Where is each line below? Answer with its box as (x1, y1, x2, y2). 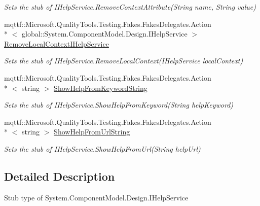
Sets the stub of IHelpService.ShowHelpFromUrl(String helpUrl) (4, 143, 201, 154)
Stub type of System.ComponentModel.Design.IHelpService (4, 192, 189, 202)
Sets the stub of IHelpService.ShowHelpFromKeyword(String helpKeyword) (4, 99, 234, 110)
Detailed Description (4, 168, 115, 184)
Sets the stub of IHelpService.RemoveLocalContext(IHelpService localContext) (4, 55, 243, 66)
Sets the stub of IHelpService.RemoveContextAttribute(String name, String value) (4, 2, 256, 12)
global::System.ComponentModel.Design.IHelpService (21, 28, 188, 39)
